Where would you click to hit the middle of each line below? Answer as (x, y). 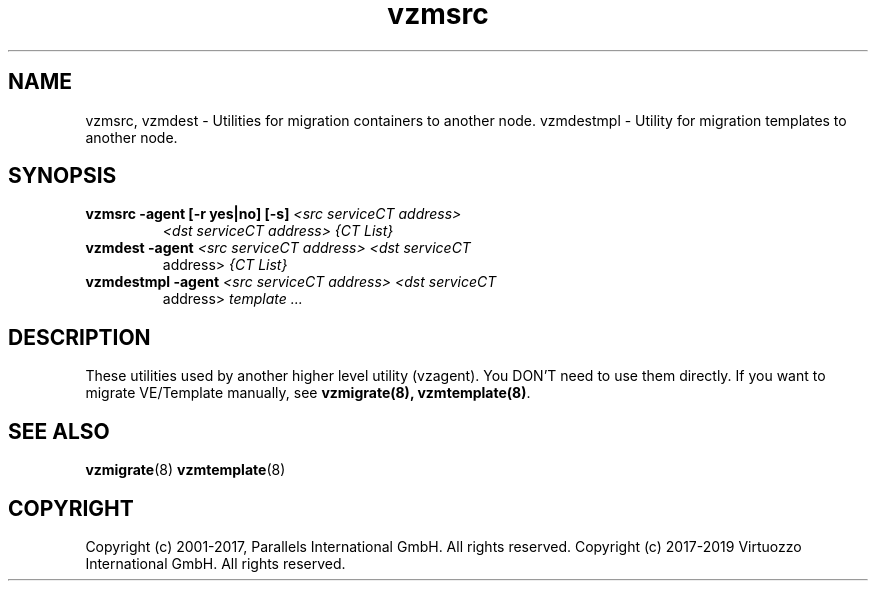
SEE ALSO (59, 431)
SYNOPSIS (62, 176)
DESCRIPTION (79, 337)
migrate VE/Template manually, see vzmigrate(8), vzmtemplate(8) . (308, 393)
